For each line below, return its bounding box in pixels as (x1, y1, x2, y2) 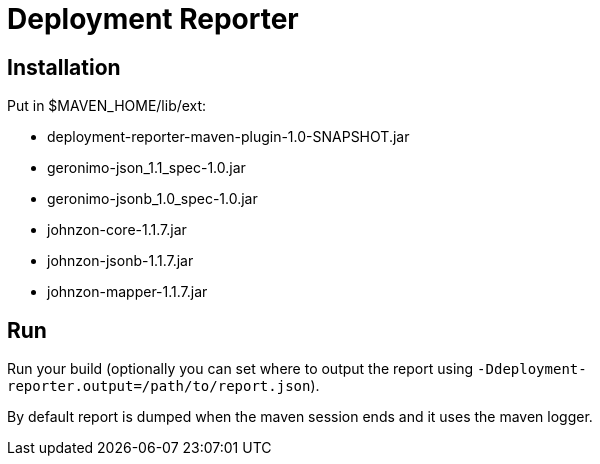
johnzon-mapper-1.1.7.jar (47, 283, 208, 301)
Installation (7, 54, 121, 80)
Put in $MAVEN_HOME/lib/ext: (7, 97, 207, 115)
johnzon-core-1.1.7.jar (47, 221, 187, 239)
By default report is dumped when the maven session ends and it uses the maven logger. (7, 408, 593, 426)
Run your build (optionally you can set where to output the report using (7, 360, 474, 378)
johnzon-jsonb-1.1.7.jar (47, 252, 194, 270)
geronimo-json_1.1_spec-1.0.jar (47, 159, 246, 177)
